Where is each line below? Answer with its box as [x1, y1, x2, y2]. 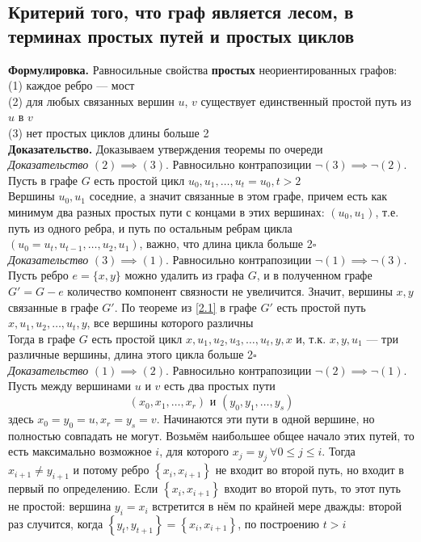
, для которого [159, 443, 229, 460]
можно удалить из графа [124, 267, 244, 284]
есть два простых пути [164, 377, 276, 394]
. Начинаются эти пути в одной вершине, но [156, 410, 375, 427]
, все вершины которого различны [86, 314, 254, 331]
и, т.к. [296, 330, 326, 347]
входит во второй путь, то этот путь [224, 480, 401, 497]
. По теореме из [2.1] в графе [114, 298, 257, 315]
